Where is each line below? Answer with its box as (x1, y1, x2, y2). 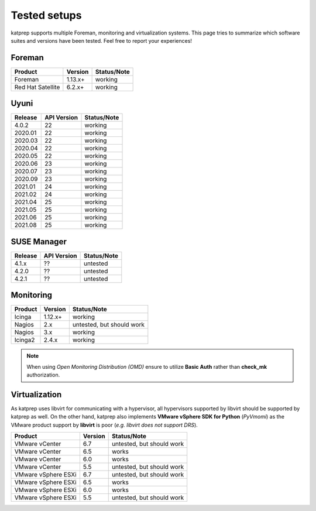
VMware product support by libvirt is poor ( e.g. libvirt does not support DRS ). (11, 421, 198, 428)
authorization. (26, 372, 60, 379)
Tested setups (11, 9, 82, 22)
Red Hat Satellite (14, 83, 60, 91)
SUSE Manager (11, 236, 67, 246)
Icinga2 (14, 336, 35, 344)
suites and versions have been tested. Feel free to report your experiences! (11, 37, 193, 44)
